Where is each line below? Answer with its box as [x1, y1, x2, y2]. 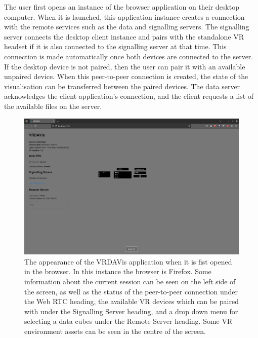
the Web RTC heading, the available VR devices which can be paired [24, 296, 239, 307]
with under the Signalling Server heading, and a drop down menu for [24, 306, 238, 316]
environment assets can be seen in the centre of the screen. [24, 326, 206, 336]
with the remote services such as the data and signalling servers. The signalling [4, 21, 249, 32]
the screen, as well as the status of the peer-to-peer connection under [24, 286, 238, 296]
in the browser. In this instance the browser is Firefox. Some [24, 266, 211, 277]
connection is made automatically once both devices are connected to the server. [4, 51, 253, 61]
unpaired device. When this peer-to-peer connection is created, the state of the [4, 71, 248, 82]
